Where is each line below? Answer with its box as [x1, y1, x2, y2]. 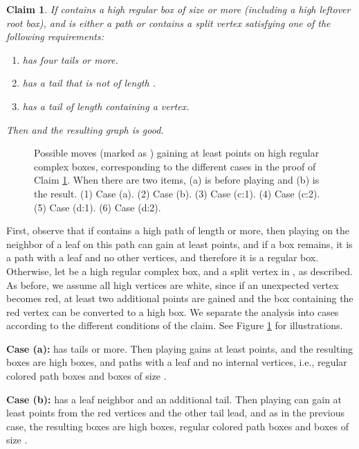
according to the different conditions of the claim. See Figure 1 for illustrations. [6, 318, 343, 333]
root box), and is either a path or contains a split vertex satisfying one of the [6, 15, 331, 30]
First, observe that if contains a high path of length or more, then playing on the [6, 223, 350, 238]
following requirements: [6, 29, 104, 44]
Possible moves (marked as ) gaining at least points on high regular [34, 146, 320, 160]
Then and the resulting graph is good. [6, 122, 164, 137]
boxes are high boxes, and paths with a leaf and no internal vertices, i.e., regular [6, 355, 347, 369]
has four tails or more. [22, 52, 118, 67]
